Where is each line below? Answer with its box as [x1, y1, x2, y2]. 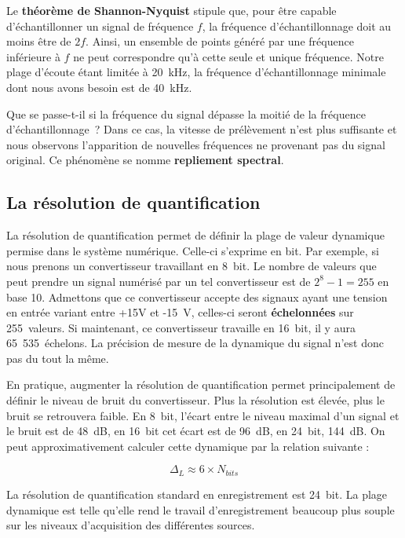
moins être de [6, 33, 71, 49]
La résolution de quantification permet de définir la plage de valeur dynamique [6, 227, 385, 243]
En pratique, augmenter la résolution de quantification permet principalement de [6, 376, 396, 393]
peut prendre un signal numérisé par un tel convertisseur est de [6, 273, 311, 289]
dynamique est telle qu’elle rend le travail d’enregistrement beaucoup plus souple [6, 501, 395, 518]
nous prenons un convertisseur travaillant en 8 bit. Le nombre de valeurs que [6, 258, 377, 274]
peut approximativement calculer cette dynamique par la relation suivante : [6, 437, 370, 454]
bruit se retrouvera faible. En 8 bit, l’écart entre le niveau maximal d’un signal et [6, 407, 400, 423]
